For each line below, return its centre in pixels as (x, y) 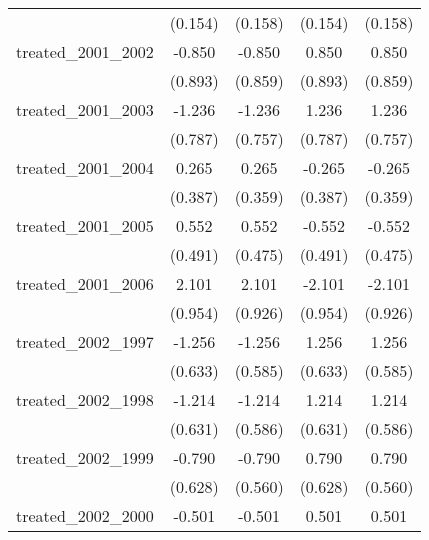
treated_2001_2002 (85, 51)
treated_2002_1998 (85, 399)
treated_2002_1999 (85, 457)
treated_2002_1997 (85, 341)
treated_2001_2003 (85, 109)
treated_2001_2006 (85, 283)
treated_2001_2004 (85, 167)
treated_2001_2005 (85, 225)
